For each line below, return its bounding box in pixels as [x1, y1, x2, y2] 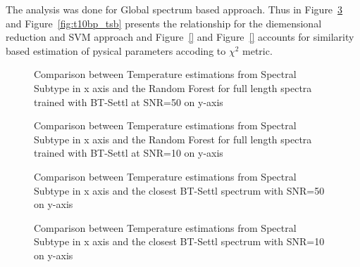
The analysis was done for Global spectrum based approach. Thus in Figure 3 [6, 2, 343, 16]
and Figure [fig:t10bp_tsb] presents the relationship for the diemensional [6, 15, 322, 30]
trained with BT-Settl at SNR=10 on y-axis [34, 145, 223, 160]
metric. [242, 43, 273, 58]
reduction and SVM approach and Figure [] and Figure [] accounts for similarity [6, 30, 354, 44]
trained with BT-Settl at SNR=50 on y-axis [34, 94, 223, 109]
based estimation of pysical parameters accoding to [6, 43, 226, 58]
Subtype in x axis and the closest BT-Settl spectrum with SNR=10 [34, 234, 325, 249]
